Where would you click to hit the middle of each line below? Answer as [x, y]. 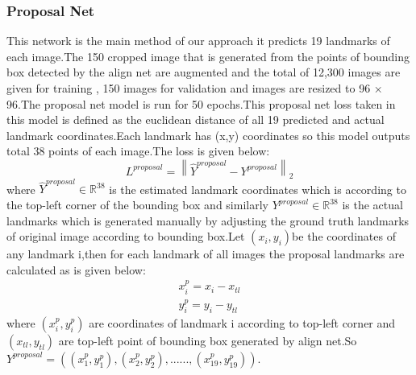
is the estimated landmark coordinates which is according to [258, 189]
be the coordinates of [344, 236]
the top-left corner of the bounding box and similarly [137, 205]
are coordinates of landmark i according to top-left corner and [242, 322]
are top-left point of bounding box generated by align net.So [208, 340]
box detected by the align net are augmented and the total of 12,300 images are [204, 72]
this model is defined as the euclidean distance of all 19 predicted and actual [196, 120]
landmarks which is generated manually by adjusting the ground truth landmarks [208, 220]
